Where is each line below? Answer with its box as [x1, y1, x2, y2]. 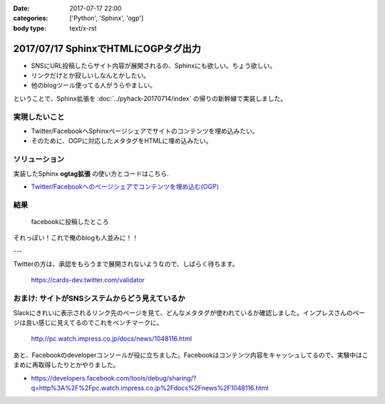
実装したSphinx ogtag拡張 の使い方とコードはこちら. [13, 169, 169, 178]
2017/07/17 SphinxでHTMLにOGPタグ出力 [13, 43, 201, 55]
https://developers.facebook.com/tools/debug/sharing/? [31, 373, 197, 382]
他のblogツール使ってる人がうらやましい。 [31, 81, 157, 90]
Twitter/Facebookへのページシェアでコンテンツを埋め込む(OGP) [31, 182, 220, 191]
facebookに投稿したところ [31, 217, 110, 225]
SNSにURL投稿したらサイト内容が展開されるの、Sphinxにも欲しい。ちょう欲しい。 [31, 61, 276, 70]
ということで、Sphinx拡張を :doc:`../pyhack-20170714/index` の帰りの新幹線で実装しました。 [13, 94, 287, 102]
